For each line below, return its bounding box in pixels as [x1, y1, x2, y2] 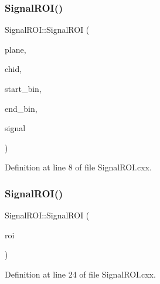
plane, [5, 43, 26, 55]
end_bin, [5, 102, 38, 114]
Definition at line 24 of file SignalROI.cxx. [5, 268, 156, 280]
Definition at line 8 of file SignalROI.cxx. [5, 161, 152, 173]
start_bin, [5, 83, 42, 94]
